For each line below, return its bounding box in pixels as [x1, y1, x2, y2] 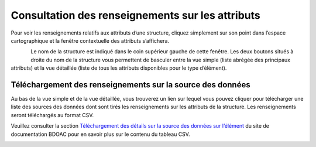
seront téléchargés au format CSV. [11, 111, 94, 118]
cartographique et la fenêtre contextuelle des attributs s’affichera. [11, 37, 170, 44]
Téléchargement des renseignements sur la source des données [11, 80, 251, 90]
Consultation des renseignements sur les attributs [11, 9, 260, 22]
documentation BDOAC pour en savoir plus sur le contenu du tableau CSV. [11, 131, 190, 138]
